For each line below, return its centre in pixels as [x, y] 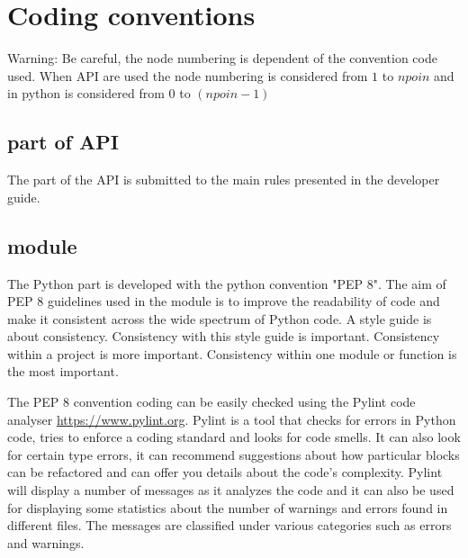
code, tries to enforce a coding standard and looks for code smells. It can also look [234, 437]
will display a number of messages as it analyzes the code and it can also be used [231, 490]
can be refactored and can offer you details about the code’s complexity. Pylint [225, 472]
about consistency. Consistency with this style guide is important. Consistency [224, 336]
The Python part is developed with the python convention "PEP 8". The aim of [227, 283]
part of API [63, 142]
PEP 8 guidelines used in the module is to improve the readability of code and [224, 301]
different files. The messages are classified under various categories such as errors [229, 525]
